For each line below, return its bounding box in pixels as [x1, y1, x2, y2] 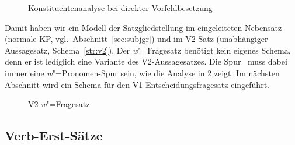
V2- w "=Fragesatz [28, 98, 90, 110]
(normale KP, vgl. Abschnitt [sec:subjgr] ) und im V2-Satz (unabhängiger [5, 33, 268, 45]
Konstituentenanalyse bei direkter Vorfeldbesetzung [28, 2, 213, 13]
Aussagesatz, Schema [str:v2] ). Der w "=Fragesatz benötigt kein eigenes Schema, [5, 44, 291, 56]
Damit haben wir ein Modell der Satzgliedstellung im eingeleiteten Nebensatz [5, 21, 282, 33]
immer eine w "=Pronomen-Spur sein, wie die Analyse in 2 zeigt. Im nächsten [5, 66, 280, 79]
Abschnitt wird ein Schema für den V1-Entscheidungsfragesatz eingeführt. [5, 78, 269, 90]
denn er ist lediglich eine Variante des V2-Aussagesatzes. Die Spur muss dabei [5, 55, 287, 68]
